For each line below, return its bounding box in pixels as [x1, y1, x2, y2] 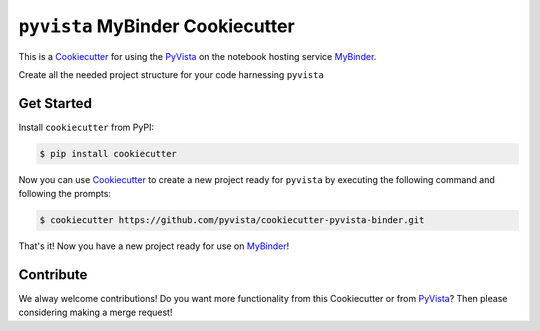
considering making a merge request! [18, 306, 173, 319]
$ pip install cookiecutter [39, 148, 177, 159]
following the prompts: [18, 188, 112, 200]
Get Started [18, 95, 92, 112]
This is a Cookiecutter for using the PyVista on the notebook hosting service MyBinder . [18, 50, 377, 62]
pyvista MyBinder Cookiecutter [18, 15, 295, 37]
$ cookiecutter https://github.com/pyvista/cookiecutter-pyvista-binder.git [39, 215, 425, 226]
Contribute [18, 266, 88, 283]
